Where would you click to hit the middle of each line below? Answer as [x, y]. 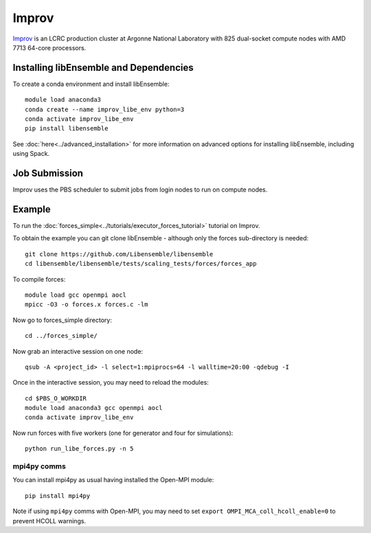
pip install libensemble [67, 128]
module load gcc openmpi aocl [76, 295]
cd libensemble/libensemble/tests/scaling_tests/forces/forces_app [141, 264]
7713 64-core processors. [49, 47]
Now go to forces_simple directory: [63, 320]
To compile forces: [39, 279]
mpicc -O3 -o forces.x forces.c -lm [87, 305]
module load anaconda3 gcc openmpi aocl [94, 408]
